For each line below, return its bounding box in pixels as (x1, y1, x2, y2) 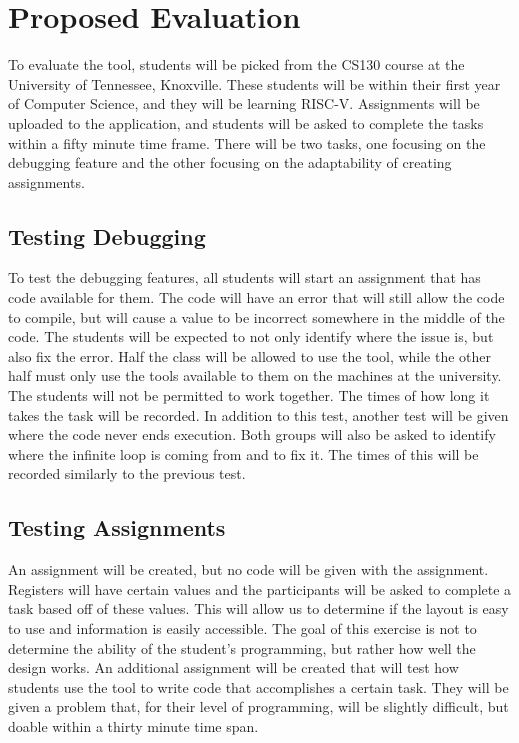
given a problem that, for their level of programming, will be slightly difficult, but (8, 696, 509, 717)
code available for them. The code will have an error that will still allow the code (8, 287, 505, 308)
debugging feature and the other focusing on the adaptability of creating (8, 152, 452, 173)
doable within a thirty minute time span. (8, 715, 259, 736)
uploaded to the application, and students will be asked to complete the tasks (8, 112, 484, 133)
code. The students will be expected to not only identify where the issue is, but (8, 326, 494, 347)
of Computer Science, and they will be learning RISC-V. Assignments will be (8, 93, 480, 114)
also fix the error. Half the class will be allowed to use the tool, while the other (8, 345, 492, 366)
